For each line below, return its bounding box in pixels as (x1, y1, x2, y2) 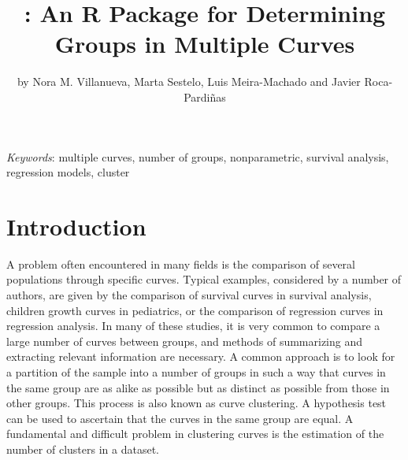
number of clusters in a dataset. (6, 440, 159, 457)
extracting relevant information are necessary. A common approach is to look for (6, 348, 395, 365)
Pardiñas (184, 88, 226, 105)
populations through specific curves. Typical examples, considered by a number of (6, 271, 402, 287)
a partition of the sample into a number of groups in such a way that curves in (6, 363, 386, 380)
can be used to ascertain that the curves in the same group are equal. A (6, 410, 354, 426)
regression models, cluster (6, 164, 130, 180)
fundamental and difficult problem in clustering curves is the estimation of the (6, 425, 384, 442)
